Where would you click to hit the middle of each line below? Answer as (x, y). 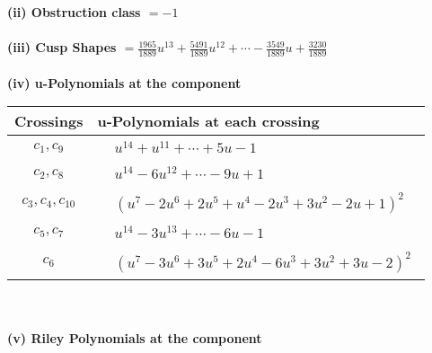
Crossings (49, 121)
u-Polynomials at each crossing (208, 121)
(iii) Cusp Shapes (62, 47)
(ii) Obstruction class (74, 12)
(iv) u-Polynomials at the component (124, 82)
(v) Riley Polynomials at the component (135, 338)
